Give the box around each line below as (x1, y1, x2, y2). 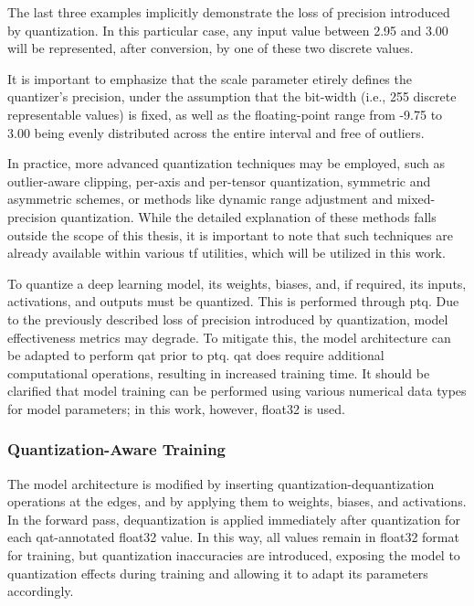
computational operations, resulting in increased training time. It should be (7, 363, 430, 382)
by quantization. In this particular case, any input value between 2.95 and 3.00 (7, 20, 448, 39)
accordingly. (7, 581, 74, 601)
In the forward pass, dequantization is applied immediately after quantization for (7, 509, 460, 528)
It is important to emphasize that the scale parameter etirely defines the (7, 69, 412, 88)
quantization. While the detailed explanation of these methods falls (60, 207, 437, 226)
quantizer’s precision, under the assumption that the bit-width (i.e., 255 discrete (7, 87, 457, 106)
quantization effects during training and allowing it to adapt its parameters (7, 563, 428, 582)
